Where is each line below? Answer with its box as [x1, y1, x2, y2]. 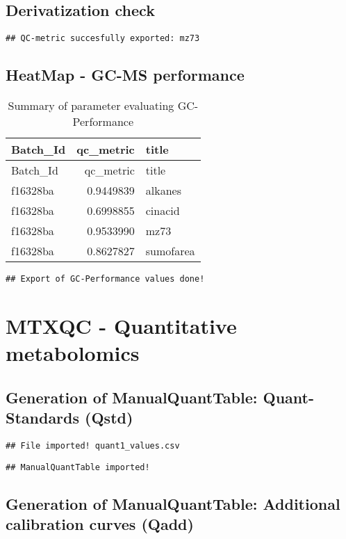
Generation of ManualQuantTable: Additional [6, 492, 340, 514]
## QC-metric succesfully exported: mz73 [6, 33, 200, 44]
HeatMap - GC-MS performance [6, 64, 245, 86]
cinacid [145, 202, 180, 219]
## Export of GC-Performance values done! [6, 274, 205, 284]
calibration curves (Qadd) [6, 513, 194, 534]
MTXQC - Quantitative [6, 311, 237, 339]
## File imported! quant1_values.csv [6, 440, 180, 451]
